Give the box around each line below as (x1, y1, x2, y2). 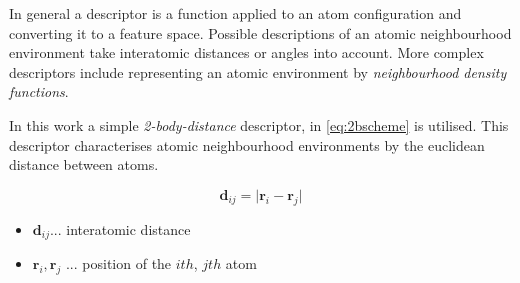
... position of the (65, 253, 172, 273)
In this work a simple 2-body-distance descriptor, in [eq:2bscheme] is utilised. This (9, 114, 509, 135)
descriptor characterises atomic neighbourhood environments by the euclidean (9, 134, 485, 155)
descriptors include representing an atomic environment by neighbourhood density (9, 61, 507, 82)
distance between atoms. (9, 154, 159, 175)
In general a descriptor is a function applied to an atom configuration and (9, 3, 462, 23)
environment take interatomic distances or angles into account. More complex (9, 42, 484, 63)
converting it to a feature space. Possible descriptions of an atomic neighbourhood (9, 22, 512, 43)
